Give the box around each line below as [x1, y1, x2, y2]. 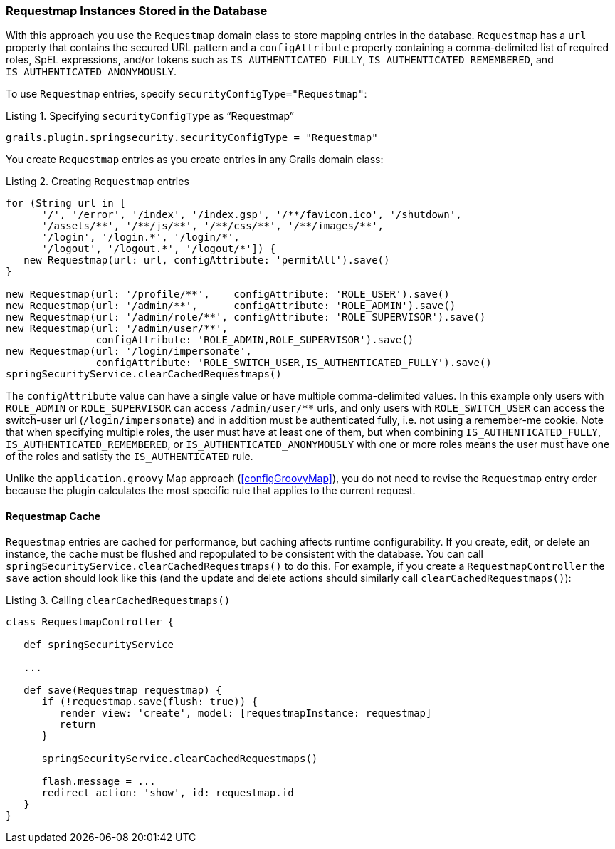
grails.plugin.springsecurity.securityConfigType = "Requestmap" [6, 132, 378, 144]
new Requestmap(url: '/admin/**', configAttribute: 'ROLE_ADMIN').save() [6, 300, 456, 312]
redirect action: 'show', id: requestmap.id [41, 786, 294, 798]
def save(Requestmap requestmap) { [23, 684, 222, 696]
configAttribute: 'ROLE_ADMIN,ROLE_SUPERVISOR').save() [95, 334, 414, 346]
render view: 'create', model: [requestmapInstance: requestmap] [59, 707, 432, 719]
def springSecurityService [23, 638, 174, 650]
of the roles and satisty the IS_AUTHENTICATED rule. [6, 450, 253, 463]
